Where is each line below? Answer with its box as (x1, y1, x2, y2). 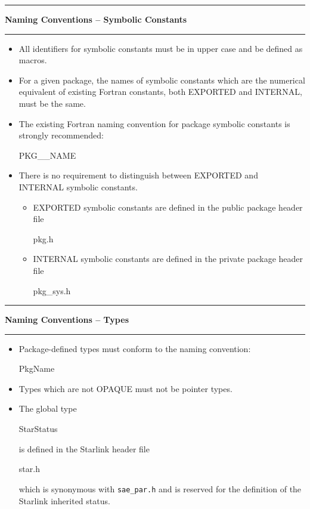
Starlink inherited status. (18, 494, 110, 507)
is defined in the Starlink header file (18, 442, 150, 455)
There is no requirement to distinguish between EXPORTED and (18, 169, 258, 181)
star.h (18, 462, 40, 475)
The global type (18, 402, 77, 415)
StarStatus (18, 422, 58, 435)
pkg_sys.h (33, 284, 71, 297)
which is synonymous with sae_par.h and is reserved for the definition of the (18, 482, 302, 495)
